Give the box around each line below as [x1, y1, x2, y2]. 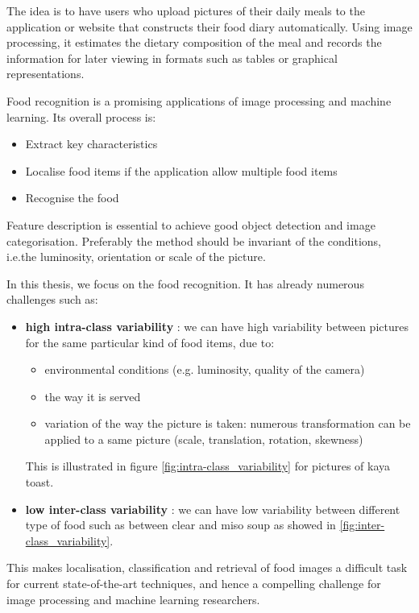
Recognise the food [25, 189, 119, 206]
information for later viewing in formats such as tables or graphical [6, 49, 338, 66]
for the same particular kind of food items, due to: [25, 333, 275, 350]
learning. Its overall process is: [6, 108, 156, 125]
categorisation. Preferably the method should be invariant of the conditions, [6, 232, 381, 249]
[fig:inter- [339, 516, 385, 533]
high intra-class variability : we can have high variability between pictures [25, 317, 409, 334]
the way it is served [44, 387, 141, 404]
